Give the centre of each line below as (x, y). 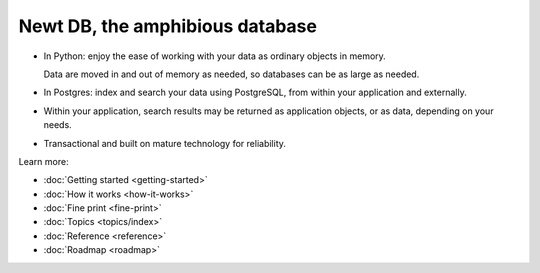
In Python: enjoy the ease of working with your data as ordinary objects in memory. (215, 56)
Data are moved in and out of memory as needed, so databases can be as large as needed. (231, 74)
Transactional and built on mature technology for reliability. (165, 143)
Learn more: (43, 161)
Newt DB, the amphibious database (167, 26)
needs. (57, 125)
